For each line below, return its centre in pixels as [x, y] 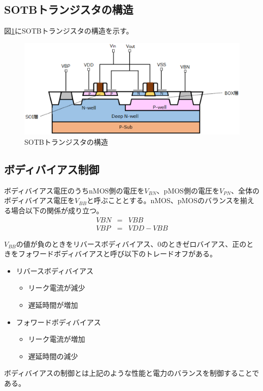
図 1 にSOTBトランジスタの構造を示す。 [69, 31]
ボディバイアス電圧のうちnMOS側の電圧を [74, 190]
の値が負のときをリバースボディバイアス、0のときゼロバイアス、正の [131, 243]
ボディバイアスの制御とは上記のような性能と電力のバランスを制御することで [132, 373]
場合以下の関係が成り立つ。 [57, 210]
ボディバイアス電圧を [40, 200]
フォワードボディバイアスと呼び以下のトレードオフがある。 [118, 254]
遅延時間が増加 [53, 304]
